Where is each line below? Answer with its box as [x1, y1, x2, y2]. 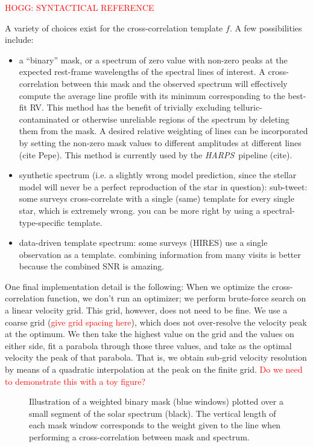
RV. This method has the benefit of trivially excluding [30, 101, 231, 114]
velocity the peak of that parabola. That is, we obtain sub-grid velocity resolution [5, 351, 307, 364]
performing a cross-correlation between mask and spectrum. [29, 431, 250, 443]
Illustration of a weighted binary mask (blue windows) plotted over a [29, 395, 283, 408]
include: [5, 33, 34, 46]
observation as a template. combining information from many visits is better [19, 248, 302, 260]
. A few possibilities [229, 21, 302, 34]
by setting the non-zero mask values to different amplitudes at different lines [19, 136, 302, 149]
